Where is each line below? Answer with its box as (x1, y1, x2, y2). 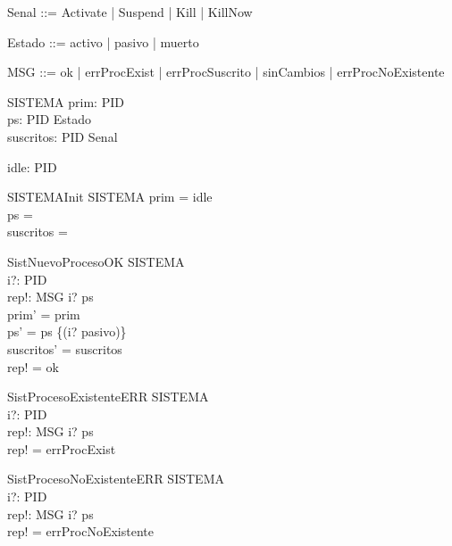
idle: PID (7, 157, 57, 176)
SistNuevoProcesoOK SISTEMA (7, 252, 185, 270)
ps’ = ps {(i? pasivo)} (7, 322, 127, 341)
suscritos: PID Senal (7, 127, 118, 145)
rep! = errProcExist (7, 439, 116, 458)
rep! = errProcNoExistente (7, 522, 154, 541)
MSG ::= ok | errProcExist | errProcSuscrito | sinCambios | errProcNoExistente (7, 62, 445, 81)
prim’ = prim (7, 304, 80, 323)
